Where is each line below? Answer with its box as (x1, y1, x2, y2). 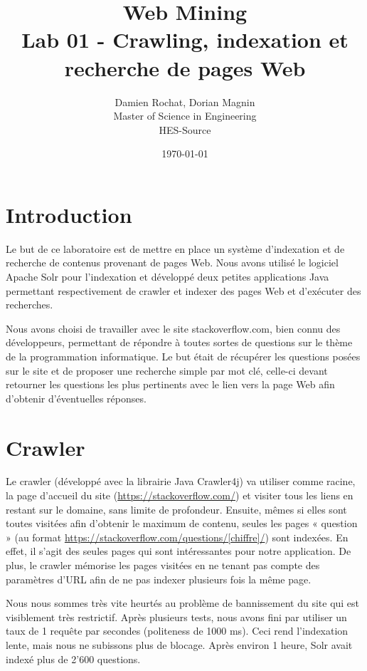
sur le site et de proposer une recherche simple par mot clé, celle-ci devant (6, 363, 328, 378)
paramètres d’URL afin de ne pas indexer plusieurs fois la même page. (6, 571, 312, 586)
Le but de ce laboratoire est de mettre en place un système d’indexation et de (6, 241, 345, 256)
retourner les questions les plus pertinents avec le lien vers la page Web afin (6, 377, 335, 392)
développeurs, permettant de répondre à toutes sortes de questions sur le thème (6, 335, 353, 350)
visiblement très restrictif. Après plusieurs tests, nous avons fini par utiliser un (6, 609, 347, 624)
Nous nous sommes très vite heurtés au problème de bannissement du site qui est (6, 595, 360, 610)
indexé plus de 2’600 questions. (6, 651, 141, 666)
